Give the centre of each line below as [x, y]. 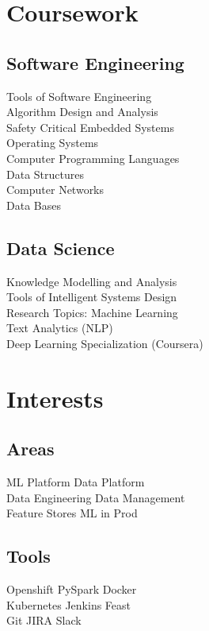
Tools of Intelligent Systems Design [92, 297]
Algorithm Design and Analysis [82, 112]
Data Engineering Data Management [96, 497]
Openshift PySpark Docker [72, 589]
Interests [55, 398]
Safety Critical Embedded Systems [90, 127]
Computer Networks [55, 190]
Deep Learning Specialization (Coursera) [105, 343]
